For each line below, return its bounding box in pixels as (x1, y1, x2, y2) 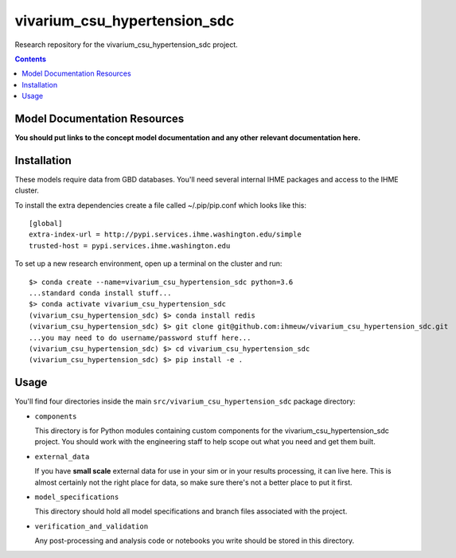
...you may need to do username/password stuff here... (29, 333, 251, 342)
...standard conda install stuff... (29, 289, 172, 298)
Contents (14, 54, 47, 64)
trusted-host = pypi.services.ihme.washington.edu (29, 241, 231, 250)
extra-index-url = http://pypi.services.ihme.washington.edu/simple (29, 230, 302, 239)
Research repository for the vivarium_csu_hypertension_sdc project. (14, 40, 238, 49)
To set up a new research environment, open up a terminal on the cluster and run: (14, 259, 283, 268)
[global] (29, 219, 63, 228)
